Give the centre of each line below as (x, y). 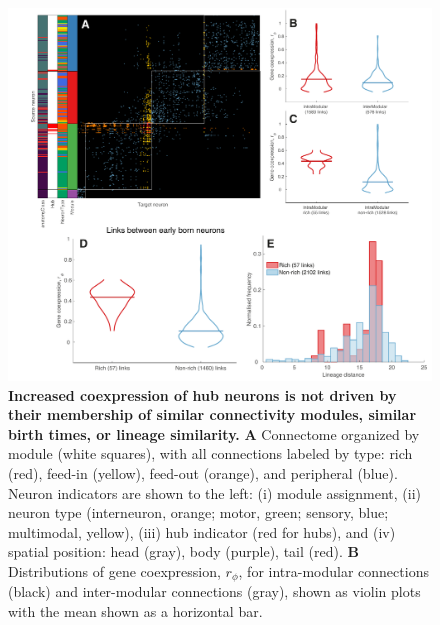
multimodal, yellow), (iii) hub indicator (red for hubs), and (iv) (202, 531)
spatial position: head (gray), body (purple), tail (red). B (183, 551)
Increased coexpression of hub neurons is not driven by (202, 394)
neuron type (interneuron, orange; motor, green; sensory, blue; (198, 512)
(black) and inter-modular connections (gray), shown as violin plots (214, 591)
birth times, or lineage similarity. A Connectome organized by (214, 433)
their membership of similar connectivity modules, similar (212, 414)
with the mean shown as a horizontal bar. (135, 611)
